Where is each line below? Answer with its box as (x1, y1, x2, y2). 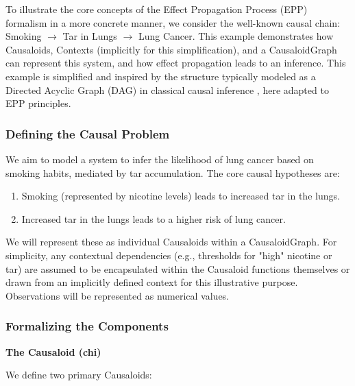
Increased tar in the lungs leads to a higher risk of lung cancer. (21, 211, 286, 226)
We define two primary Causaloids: (5, 367, 152, 382)
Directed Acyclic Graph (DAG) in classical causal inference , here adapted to (5, 82, 329, 97)
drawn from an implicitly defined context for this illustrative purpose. (5, 275, 298, 289)
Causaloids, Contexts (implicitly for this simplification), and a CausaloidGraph (5, 42, 337, 56)
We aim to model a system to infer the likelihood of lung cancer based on (5, 152, 314, 166)
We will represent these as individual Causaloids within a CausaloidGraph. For (5, 234, 337, 249)
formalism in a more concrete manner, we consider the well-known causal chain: (5, 15, 341, 29)
